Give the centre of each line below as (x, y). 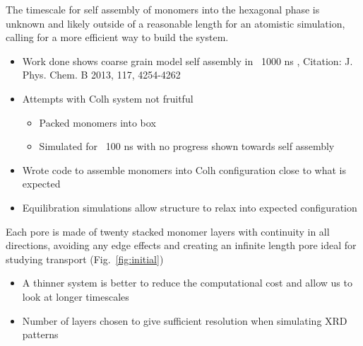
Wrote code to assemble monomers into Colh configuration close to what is (184, 169)
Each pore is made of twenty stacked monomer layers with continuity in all (168, 231)
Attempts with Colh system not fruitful (108, 98)
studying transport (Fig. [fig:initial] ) (85, 259)
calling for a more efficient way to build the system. (117, 37)
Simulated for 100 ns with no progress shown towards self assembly (187, 146)
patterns (40, 334)
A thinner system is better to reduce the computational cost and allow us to (187, 283)
